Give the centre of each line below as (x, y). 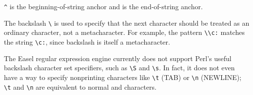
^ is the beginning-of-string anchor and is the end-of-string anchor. (103, 6)
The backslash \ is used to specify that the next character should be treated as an (127, 23)
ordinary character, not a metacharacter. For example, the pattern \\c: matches (124, 32)
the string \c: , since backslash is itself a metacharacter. (87, 41)
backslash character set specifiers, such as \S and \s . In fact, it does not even (119, 68)
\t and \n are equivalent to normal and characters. (80, 87)
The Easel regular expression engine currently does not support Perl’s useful (118, 58)
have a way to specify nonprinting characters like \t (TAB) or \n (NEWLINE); (123, 77)
